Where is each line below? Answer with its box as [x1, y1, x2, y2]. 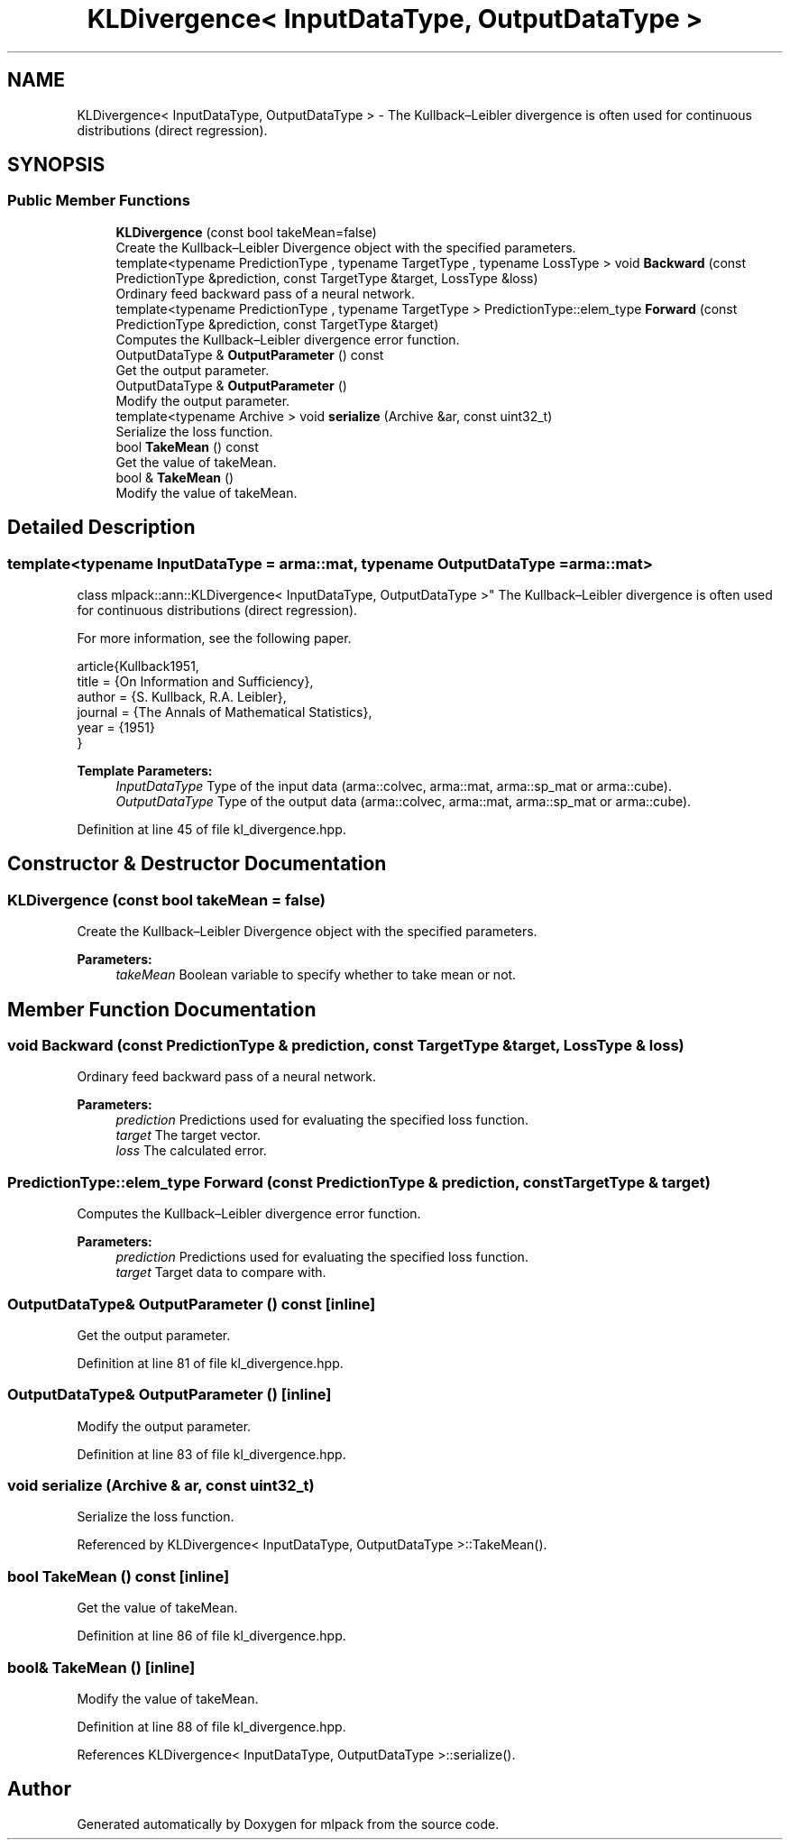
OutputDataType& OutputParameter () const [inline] [7, 1294, 376, 1313]
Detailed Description [7, 516, 196, 539]
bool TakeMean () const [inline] [7, 1567, 230, 1585]
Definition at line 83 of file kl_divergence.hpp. [77, 1446, 346, 1462]
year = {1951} [77, 720, 155, 736]
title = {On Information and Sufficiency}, [77, 674, 314, 690]
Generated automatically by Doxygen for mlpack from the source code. [77, 1815, 500, 1832]
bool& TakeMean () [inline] [7, 1658, 196, 1677]
